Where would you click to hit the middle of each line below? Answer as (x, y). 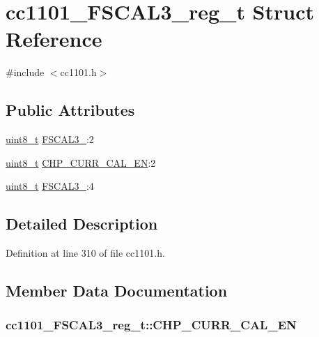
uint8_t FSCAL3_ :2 (50, 139)
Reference (54, 39)
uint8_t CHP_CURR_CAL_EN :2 (81, 162)
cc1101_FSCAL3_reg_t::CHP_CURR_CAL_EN (151, 325)
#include (25, 72)
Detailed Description (82, 224)
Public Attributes (70, 110)
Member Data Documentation (117, 291)
